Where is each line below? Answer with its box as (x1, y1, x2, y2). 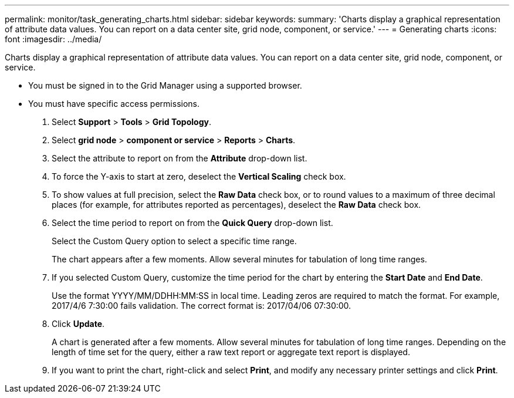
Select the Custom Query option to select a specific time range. (52, 236, 297, 246)
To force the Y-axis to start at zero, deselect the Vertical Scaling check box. (52, 171, 346, 181)
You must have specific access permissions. (28, 99, 200, 109)
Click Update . (52, 319, 105, 329)
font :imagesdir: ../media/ (5, 34, 102, 44)
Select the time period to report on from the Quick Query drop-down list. (52, 218, 333, 228)
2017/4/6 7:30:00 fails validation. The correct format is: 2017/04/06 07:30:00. (52, 301, 351, 311)
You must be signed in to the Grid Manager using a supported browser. (28, 80, 302, 90)
